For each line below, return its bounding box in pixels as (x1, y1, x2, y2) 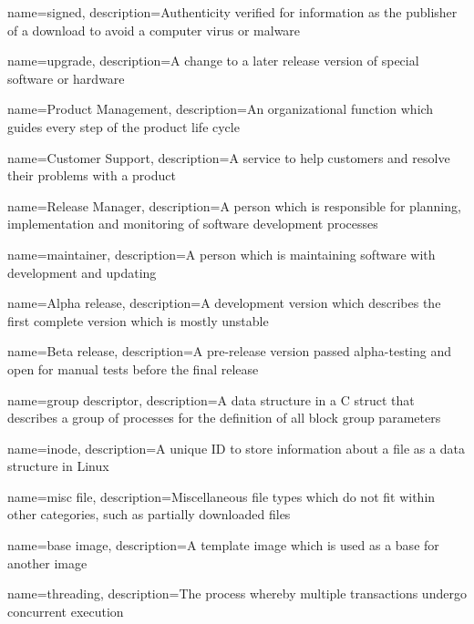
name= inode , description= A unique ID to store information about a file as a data (7, 438, 465, 457)
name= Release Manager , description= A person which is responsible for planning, (7, 196, 461, 215)
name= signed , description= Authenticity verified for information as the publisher (7, 3, 458, 21)
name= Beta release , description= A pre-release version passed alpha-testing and (7, 342, 452, 361)
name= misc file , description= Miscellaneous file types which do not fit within (7, 486, 436, 506)
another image (7, 553, 88, 572)
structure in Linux (7, 456, 109, 476)
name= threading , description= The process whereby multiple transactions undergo (7, 584, 467, 603)
